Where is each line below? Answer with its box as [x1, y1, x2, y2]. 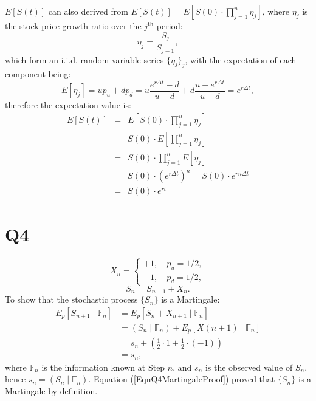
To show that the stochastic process [5, 293, 138, 306]
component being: [5, 67, 71, 80]
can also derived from [48, 5, 128, 17]
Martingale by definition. [5, 384, 98, 397]
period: [156, 19, 183, 32]
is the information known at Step [41, 360, 165, 373]
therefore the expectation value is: [5, 98, 131, 111]
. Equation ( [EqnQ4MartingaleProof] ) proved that [88, 372, 275, 385]
